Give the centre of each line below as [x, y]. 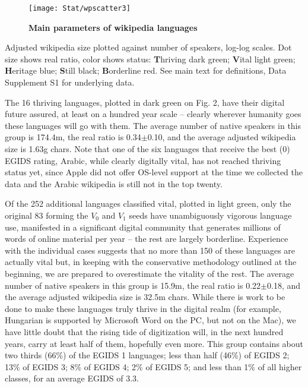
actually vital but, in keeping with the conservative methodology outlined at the [151, 262]
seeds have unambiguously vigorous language [210, 215]
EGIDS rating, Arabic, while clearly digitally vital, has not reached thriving [143, 160]
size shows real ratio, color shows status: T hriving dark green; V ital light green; [150, 59]
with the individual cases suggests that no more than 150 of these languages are [150, 250]
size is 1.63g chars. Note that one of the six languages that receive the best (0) [147, 149]
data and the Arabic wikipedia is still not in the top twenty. [114, 183]
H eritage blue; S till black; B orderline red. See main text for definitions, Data [146, 70]
